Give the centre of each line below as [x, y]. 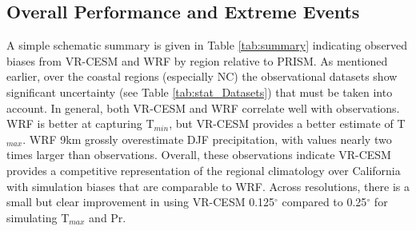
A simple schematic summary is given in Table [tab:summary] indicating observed [207, 45]
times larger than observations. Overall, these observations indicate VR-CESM [199, 155]
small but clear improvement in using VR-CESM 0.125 [141, 202]
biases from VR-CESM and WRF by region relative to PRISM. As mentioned [197, 60]
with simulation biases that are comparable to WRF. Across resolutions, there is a [208, 186]
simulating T [38, 217]
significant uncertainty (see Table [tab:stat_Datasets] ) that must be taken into [200, 92]
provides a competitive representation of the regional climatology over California [204, 170]
